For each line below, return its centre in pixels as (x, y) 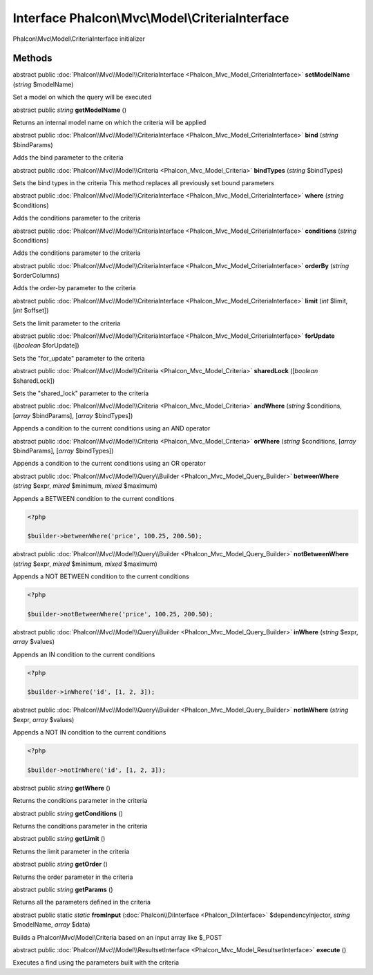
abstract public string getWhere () (61, 788)
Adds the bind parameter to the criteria (68, 158)
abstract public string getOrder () (60, 864)
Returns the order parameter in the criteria (73, 877)
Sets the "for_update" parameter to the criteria (79, 358)
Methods (32, 58)
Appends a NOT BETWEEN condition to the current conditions (101, 576)
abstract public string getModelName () (70, 110)
